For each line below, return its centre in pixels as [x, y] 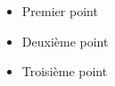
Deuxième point [65, 41]
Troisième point [65, 71]
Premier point [60, 11]
